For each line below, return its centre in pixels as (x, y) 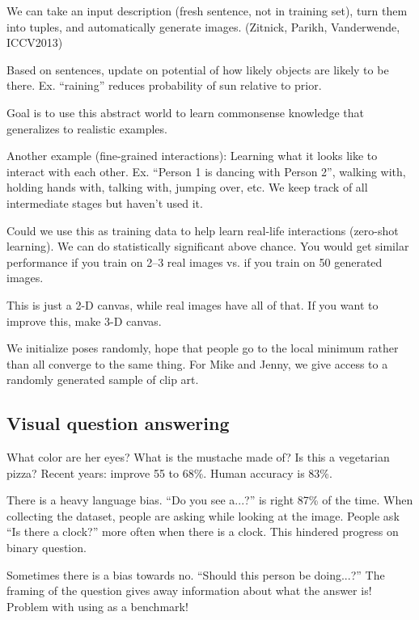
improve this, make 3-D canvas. (84, 321)
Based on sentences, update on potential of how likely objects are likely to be (198, 69)
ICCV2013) (35, 42)
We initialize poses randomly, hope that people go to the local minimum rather (203, 348)
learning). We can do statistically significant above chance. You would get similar (208, 246)
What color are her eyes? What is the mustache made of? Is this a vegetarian (198, 457)
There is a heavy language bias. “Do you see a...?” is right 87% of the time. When (210, 500)
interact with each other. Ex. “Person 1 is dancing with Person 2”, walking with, (206, 171)
